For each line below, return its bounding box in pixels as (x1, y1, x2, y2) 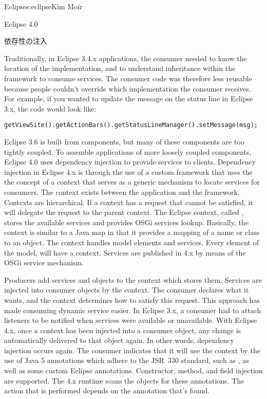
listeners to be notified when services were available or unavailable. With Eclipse (4, 315, 257, 325)
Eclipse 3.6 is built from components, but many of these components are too (4, 136, 244, 147)
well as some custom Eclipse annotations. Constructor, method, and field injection (4, 365, 263, 376)
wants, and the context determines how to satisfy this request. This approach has (4, 294, 260, 305)
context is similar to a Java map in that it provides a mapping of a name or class (4, 227, 260, 238)
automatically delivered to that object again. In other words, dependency (4, 335, 234, 346)
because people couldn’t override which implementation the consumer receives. (4, 83, 251, 94)
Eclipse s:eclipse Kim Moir (4, 1, 83, 11)
